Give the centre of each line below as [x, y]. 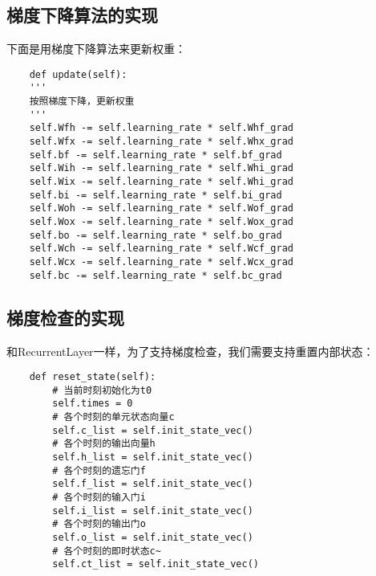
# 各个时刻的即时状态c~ [107, 551]
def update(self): [78, 74]
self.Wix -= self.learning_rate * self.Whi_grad [161, 182]
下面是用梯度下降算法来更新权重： [96, 49]
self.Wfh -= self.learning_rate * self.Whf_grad [161, 128]
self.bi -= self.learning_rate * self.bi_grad [156, 195]
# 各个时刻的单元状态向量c [113, 417]
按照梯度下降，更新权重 [82, 102]
